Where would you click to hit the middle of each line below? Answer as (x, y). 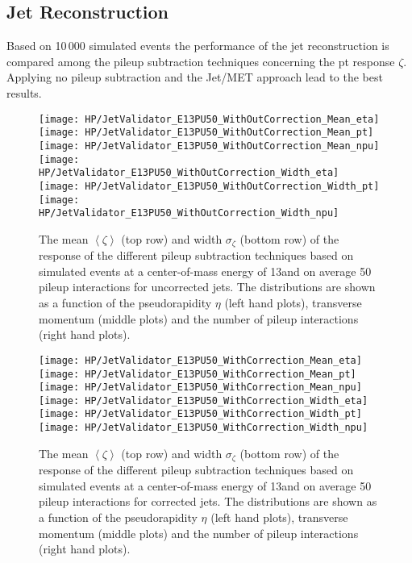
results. (24, 92)
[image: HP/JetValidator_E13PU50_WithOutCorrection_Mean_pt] (206, 133)
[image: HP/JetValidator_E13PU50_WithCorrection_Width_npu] (204, 428)
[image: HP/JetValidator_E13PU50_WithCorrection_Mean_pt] (198, 374)
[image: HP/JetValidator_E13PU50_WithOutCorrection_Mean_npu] (209, 146)
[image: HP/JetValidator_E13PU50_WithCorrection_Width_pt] (200, 414)
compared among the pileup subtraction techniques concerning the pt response (201, 61)
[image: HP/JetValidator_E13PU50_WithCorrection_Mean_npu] (200, 388)
